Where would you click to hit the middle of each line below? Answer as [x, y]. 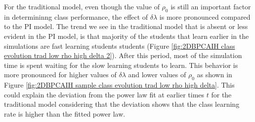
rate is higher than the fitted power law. [65, 113]
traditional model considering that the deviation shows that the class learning [122, 104]
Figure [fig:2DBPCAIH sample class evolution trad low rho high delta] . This [119, 85]
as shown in [214, 75]
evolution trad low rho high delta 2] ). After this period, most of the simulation [123, 55]
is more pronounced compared [205, 16]
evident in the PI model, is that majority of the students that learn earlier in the [127, 36]
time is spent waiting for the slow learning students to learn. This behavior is [121, 65]
